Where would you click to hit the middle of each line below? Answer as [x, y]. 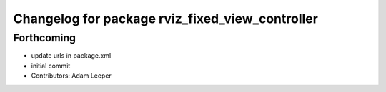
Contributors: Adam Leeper [71, 76]
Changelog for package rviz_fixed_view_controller [165, 19]
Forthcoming [45, 38]
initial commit [51, 66]
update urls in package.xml [71, 56]
